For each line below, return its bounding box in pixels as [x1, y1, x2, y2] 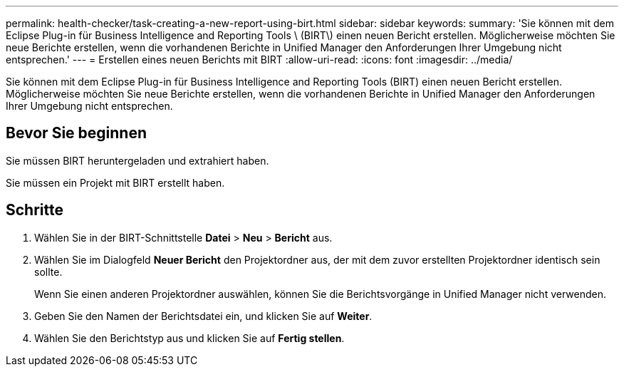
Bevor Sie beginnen [6, 124, 147, 143]
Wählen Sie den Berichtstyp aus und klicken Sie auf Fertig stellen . [34, 331, 345, 344]
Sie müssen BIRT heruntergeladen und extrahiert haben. [6, 154, 269, 167]
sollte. [34, 265, 63, 278]
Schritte [6, 201, 63, 219]
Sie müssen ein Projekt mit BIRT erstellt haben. [6, 176, 225, 189]
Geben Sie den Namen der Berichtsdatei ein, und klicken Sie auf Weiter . [34, 309, 373, 322]
